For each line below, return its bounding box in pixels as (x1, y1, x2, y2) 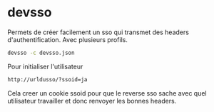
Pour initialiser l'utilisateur (7, 62, 83, 71)
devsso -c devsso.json (7, 49, 75, 56)
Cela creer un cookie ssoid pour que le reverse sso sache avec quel (7, 88, 207, 97)
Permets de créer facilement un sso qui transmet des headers (7, 28, 189, 36)
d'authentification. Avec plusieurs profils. (7, 35, 128, 44)
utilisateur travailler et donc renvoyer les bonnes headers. (7, 96, 177, 105)
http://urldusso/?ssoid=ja (7, 76, 88, 83)
